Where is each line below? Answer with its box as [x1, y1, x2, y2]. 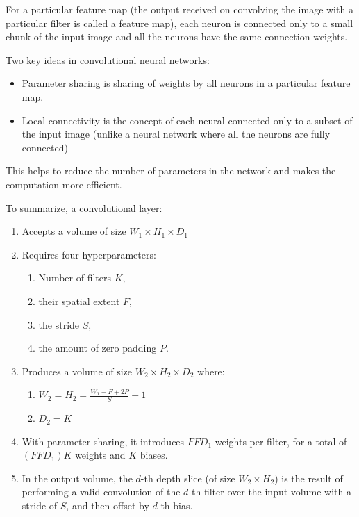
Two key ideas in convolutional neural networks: [6, 52, 210, 67]
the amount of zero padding [38, 340, 157, 355]
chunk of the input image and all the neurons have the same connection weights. [6, 29, 348, 44]
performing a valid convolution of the [22, 484, 181, 499]
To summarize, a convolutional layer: [6, 200, 162, 215]
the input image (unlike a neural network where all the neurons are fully [22, 126, 331, 141]
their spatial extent [38, 293, 120, 308]
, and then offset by [66, 498, 149, 513]
